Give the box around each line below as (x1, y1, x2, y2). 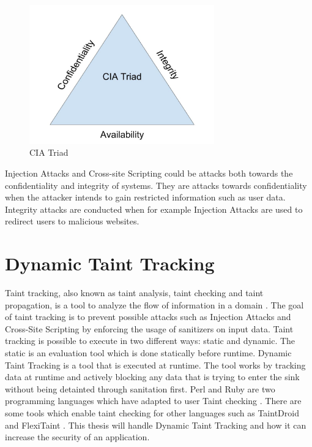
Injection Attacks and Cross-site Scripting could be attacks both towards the (5, 166, 293, 179)
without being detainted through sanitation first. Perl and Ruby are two (5, 382, 275, 395)
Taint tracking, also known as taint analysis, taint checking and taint (5, 286, 264, 299)
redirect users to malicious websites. (5, 215, 139, 227)
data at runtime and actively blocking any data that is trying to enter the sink (5, 370, 300, 383)
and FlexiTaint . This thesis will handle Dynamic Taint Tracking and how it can (5, 418, 306, 431)
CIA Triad (29, 146, 69, 159)
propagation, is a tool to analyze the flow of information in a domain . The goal (5, 298, 304, 311)
